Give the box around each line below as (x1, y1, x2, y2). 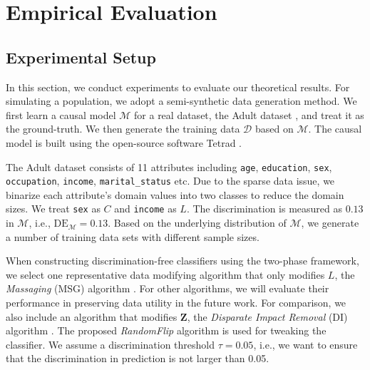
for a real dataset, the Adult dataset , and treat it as (134, 107, 364, 122)
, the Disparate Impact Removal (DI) (187, 309, 348, 324)
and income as (114, 201, 177, 216)
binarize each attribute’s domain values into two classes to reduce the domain (6, 187, 344, 202)
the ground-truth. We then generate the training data (6, 121, 240, 136)
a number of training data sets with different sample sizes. (6, 229, 259, 244)
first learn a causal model (6, 107, 116, 122)
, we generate (301, 215, 359, 230)
